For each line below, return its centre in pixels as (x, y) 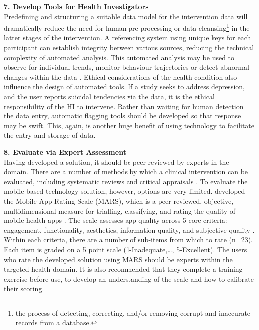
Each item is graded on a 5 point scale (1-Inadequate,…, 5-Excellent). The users (126, 249)
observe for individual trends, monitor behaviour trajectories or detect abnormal (127, 67)
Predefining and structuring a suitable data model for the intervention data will (126, 16)
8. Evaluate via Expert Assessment (65, 152)
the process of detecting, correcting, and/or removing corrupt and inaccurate (133, 312)
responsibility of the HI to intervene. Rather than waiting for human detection (124, 106)
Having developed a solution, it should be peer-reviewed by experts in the (117, 162)
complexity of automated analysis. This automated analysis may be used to (119, 57)
